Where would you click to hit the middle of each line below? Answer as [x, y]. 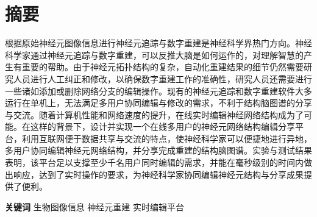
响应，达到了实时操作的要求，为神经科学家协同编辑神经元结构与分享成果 [158, 174]
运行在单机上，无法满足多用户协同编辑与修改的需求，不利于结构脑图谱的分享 [158, 103]
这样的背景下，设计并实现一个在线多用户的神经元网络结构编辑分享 [162, 126]
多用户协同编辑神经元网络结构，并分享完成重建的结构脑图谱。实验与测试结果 [158, 150]
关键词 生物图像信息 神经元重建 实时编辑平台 [94, 206]
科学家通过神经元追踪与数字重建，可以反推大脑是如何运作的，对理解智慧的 [154, 55]
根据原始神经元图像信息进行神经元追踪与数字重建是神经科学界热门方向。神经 [158, 43]
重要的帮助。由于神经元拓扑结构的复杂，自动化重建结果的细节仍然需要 [162, 67]
